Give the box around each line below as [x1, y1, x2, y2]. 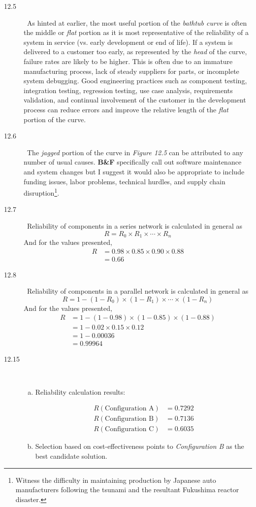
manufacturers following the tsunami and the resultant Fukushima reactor [15, 484, 239, 495]
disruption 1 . [24, 186, 60, 198]
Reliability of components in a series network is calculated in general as [27, 220, 242, 231]
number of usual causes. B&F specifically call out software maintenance [24, 157, 242, 167]
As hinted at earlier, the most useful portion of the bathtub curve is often [27, 17, 247, 28]
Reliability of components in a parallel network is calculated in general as [27, 286, 249, 296]
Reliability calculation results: [35, 386, 126, 397]
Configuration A [105, 405, 154, 412]
